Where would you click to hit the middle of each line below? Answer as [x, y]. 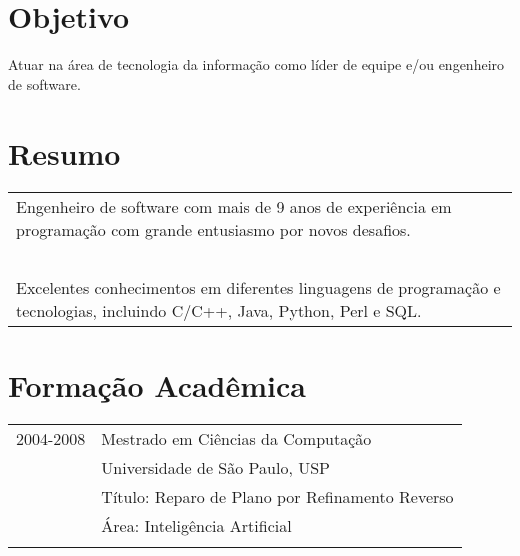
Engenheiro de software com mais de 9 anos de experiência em [234, 206]
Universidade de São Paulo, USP [215, 467]
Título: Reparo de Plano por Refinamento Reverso [277, 496]
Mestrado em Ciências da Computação [236, 438]
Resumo [64, 152]
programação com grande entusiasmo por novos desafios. [213, 229]
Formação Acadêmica [157, 384]
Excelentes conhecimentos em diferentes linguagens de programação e [258, 287]
